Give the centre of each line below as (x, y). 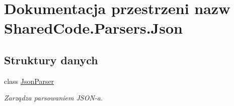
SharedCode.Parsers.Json (93, 28)
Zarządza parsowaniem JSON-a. (54, 98)
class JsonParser (29, 81)
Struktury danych (51, 60)
